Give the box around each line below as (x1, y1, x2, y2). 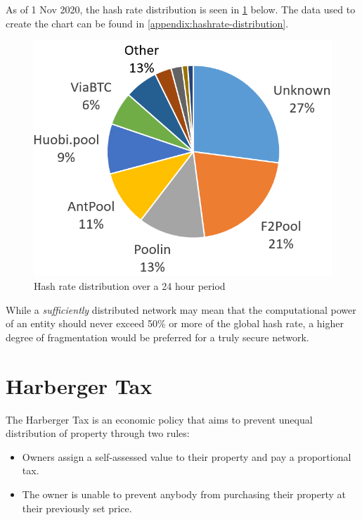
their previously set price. (22, 500, 132, 515)
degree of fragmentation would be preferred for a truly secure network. (6, 329, 309, 344)
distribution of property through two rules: (6, 426, 190, 440)
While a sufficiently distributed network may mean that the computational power (6, 302, 356, 317)
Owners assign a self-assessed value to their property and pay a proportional (22, 449, 351, 464)
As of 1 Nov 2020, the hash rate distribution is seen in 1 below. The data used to (6, 2, 356, 16)
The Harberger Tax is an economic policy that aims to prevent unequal (6, 412, 313, 426)
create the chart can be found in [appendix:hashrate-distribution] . (6, 15, 289, 30)
